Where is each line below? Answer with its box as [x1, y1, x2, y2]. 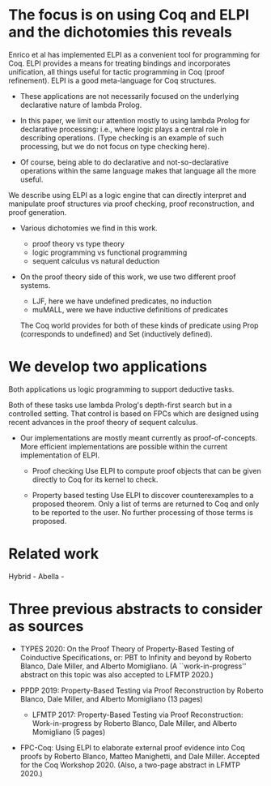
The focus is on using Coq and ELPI [8, 6, 249, 24]
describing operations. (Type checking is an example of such [19, 132, 224, 143]
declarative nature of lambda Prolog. [19, 100, 142, 110]
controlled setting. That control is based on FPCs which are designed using [8, 408, 259, 419]
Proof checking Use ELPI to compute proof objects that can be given [32, 466, 261, 475]
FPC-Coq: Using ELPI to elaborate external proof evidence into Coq [19, 742, 245, 752]
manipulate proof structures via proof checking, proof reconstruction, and [8, 199, 255, 208]
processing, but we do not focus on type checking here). [19, 141, 210, 151]
